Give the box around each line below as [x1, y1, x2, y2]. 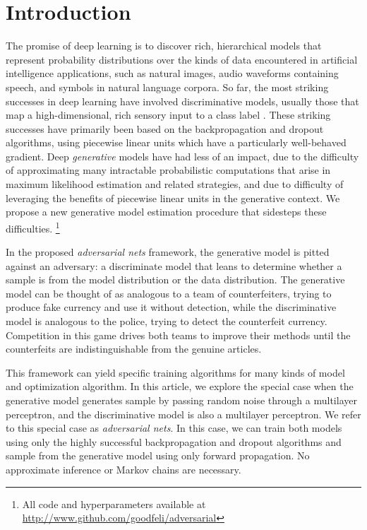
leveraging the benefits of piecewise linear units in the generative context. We [6, 190, 340, 205]
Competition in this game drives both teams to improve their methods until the [6, 327, 351, 342]
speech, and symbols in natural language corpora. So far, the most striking [6, 79, 329, 94]
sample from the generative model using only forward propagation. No [6, 448, 310, 463]
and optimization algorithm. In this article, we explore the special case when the [6, 379, 354, 394]
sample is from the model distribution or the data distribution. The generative [6, 272, 345, 287]
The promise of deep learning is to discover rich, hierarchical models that [6, 38, 322, 53]
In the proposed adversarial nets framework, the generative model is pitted [6, 245, 330, 259]
